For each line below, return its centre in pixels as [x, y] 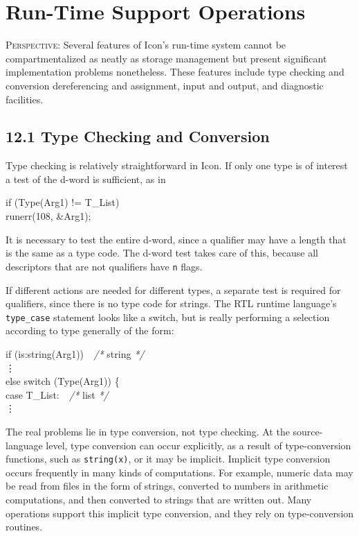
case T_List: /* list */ [57, 394]
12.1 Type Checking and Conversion [138, 136]
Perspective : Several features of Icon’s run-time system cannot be [146, 45]
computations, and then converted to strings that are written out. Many [159, 499]
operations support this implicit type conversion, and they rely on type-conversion [180, 513]
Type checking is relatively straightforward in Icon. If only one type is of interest [177, 165]
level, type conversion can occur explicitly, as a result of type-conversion [199, 445]
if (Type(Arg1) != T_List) [63, 202]
